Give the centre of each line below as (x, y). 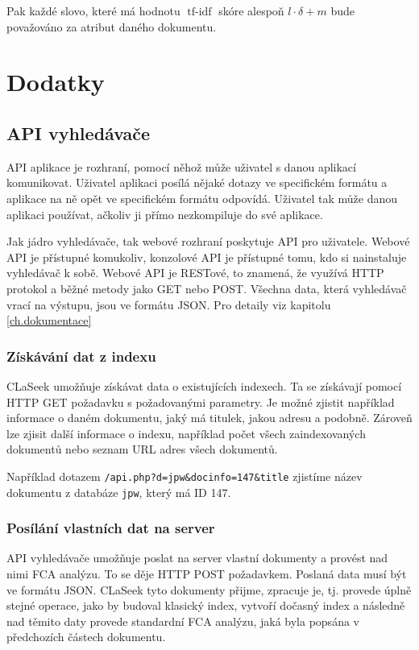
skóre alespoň (251, 10)
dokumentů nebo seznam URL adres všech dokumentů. (142, 449)
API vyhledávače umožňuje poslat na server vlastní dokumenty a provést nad (197, 558)
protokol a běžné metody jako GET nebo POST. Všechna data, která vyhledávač (207, 288)
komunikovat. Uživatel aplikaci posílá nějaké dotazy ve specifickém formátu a (197, 182)
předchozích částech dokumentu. (86, 637)
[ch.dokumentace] (49, 320)
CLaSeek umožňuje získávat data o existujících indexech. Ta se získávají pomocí (204, 385)
